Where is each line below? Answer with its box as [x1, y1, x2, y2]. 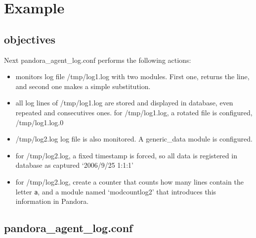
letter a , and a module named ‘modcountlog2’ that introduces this [15, 186, 216, 196]
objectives [4, 31, 56, 47]
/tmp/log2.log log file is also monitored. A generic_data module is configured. [15, 134, 253, 144]
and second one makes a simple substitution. [15, 81, 151, 91]
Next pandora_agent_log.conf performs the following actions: [4, 54, 191, 65]
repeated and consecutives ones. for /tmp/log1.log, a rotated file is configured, [15, 107, 253, 117]
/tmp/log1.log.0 [15, 117, 64, 127]
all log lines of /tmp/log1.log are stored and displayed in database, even [15, 97, 233, 108]
